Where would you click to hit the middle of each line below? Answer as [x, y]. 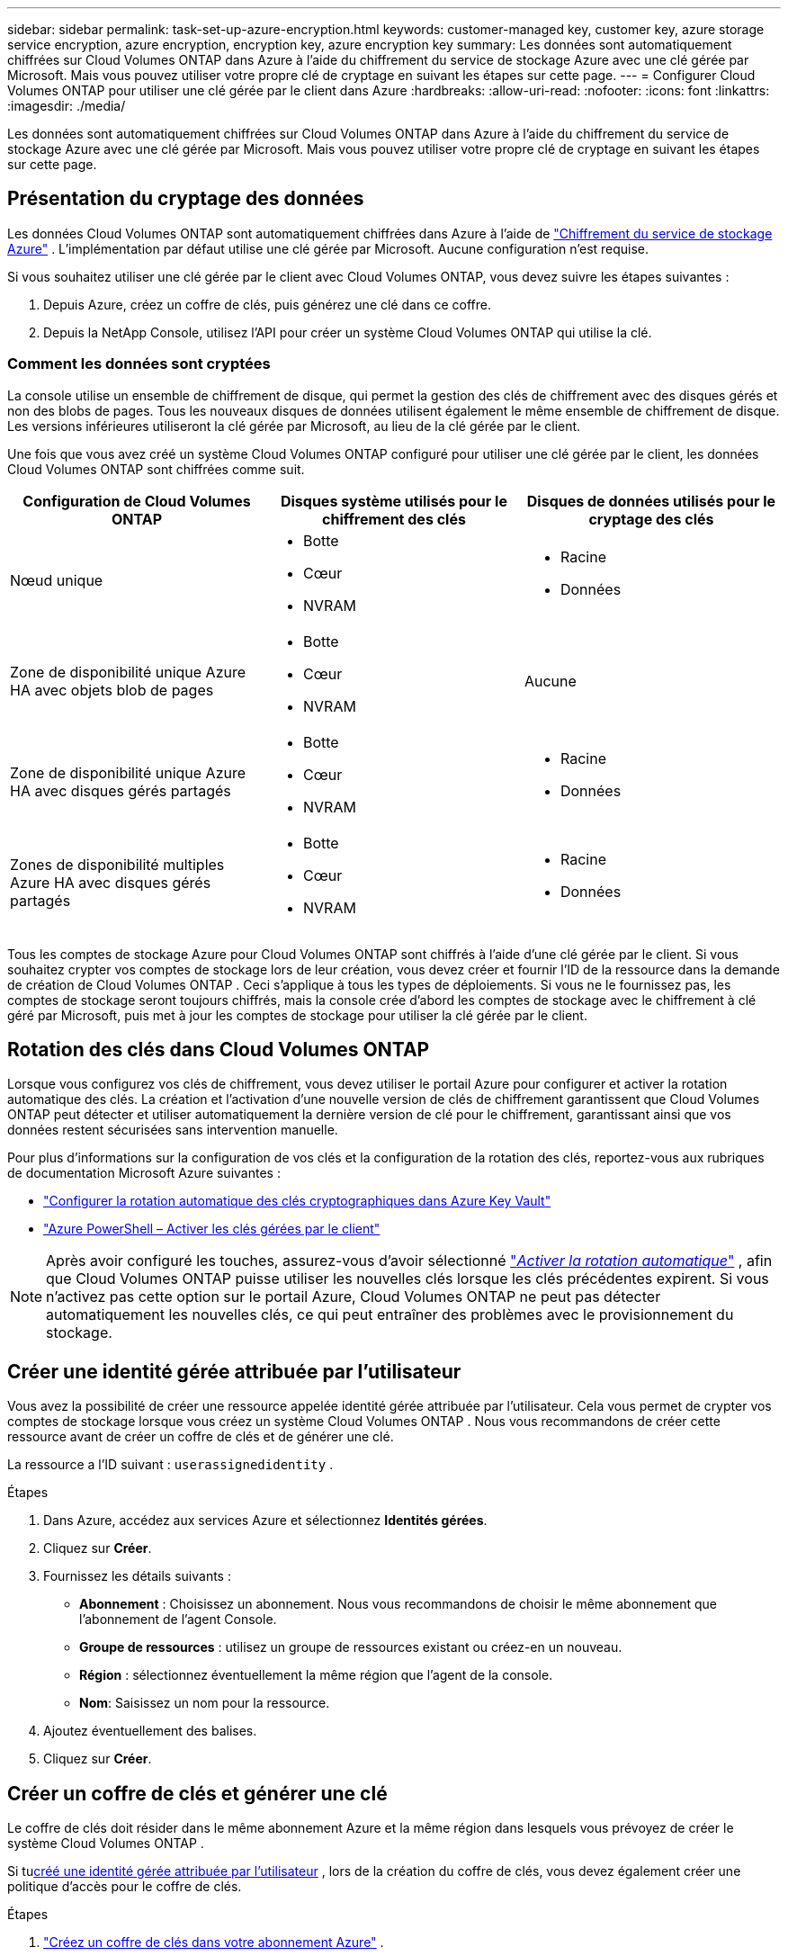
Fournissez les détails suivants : [137, 1576]
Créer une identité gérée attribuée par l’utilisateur [234, 1371]
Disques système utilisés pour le [394, 501]
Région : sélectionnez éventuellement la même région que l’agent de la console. [316, 1675]
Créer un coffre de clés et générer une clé [197, 1793]
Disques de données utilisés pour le [651, 501]
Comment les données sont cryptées [139, 364]
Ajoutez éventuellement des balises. [150, 1731]
